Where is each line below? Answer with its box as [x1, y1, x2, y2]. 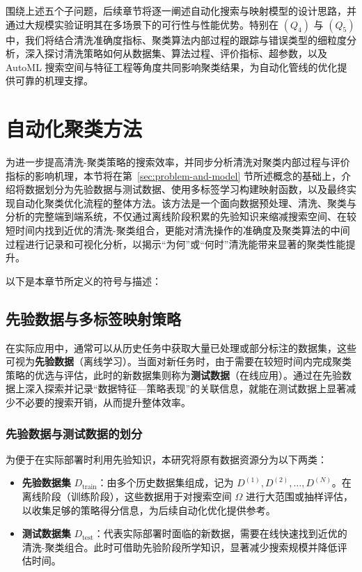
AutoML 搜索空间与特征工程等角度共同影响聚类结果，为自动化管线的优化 [6, 59, 338, 74]
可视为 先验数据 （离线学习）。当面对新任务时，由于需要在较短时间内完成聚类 [6, 354, 352, 369]
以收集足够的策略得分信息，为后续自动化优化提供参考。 [22, 502, 276, 517]
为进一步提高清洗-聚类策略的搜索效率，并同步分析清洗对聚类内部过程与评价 [6, 155, 350, 169]
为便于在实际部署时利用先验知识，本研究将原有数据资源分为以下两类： [6, 451, 327, 466]
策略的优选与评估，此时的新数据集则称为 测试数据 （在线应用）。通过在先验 [6, 367, 342, 382]
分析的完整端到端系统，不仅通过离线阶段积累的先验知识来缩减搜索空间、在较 [6, 209, 356, 224]
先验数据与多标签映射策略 [6, 307, 181, 329]
